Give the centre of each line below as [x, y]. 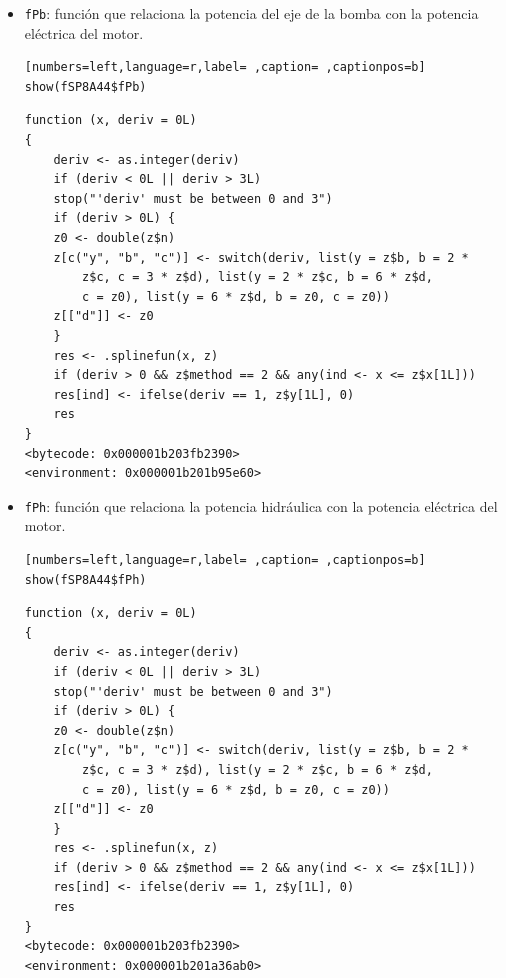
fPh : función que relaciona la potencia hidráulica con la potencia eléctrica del [261, 505]
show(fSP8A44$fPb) [85, 86]
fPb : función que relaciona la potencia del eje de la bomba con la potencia [251, 13]
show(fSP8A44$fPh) [85, 579]
